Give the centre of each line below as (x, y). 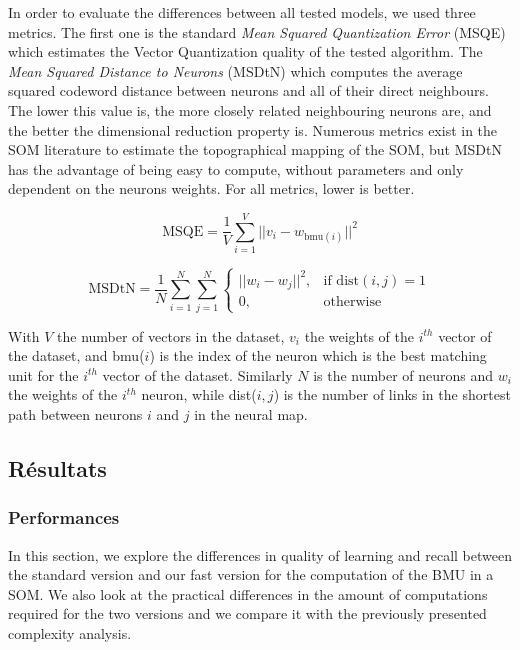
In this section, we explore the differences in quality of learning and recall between (260, 554)
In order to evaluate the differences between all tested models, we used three (242, 12)
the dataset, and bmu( (76, 355)
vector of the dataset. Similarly (197, 374)
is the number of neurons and (403, 374)
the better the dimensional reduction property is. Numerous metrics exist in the (253, 129)
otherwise (352, 302)
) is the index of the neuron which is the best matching (318, 355)
